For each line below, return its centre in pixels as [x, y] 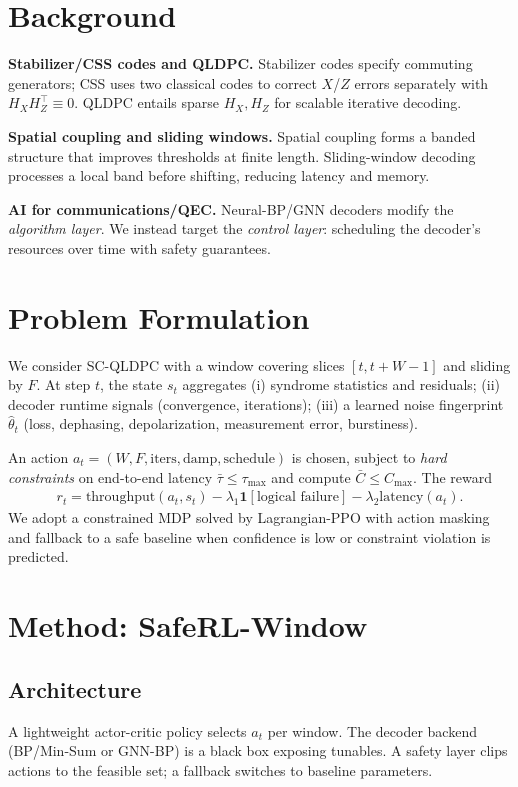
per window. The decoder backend [372, 730]
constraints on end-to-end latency [110, 476]
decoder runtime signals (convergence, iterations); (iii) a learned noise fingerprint [256, 403]
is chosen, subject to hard [369, 456]
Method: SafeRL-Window [188, 625]
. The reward [453, 476]
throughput [120, 497]
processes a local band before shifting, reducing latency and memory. [219, 175]
